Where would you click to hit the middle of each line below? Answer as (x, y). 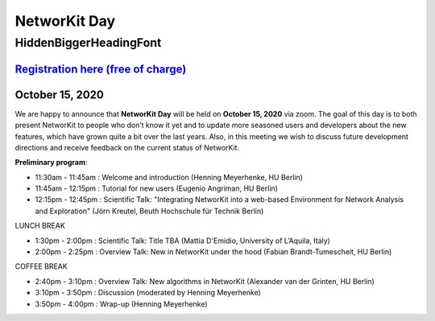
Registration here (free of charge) (101, 69)
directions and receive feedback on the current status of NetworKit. (127, 147)
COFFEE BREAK (41, 266)
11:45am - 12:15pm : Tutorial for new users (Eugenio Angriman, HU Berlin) (156, 188)
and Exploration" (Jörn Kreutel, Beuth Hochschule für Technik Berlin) (149, 211)
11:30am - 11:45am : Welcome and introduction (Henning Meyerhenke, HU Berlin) (169, 177)
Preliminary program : (51, 163)
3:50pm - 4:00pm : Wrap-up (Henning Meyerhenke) (122, 304)
